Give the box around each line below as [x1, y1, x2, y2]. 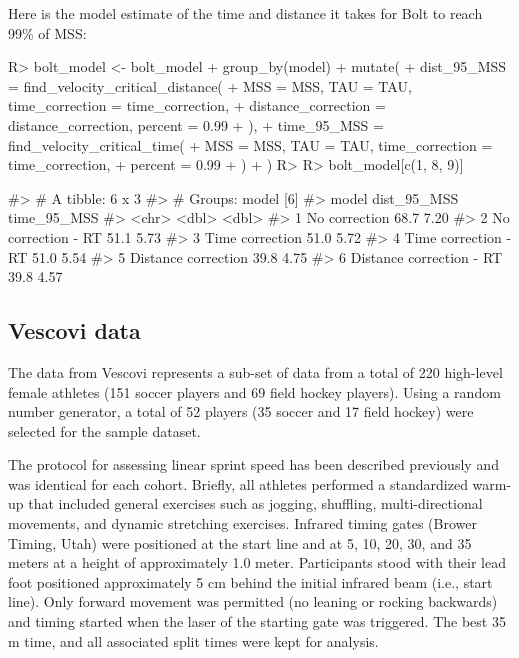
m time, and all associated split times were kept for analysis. [8, 630, 379, 651]
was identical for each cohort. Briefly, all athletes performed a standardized [8, 473, 468, 494]
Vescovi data [8, 315, 141, 346]
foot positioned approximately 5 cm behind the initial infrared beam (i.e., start [8, 571, 493, 592]
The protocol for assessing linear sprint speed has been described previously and [8, 454, 499, 475]
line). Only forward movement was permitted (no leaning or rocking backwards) [8, 591, 498, 612]
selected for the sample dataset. [8, 420, 201, 441]
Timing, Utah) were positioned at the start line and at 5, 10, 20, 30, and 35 [8, 532, 472, 553]
